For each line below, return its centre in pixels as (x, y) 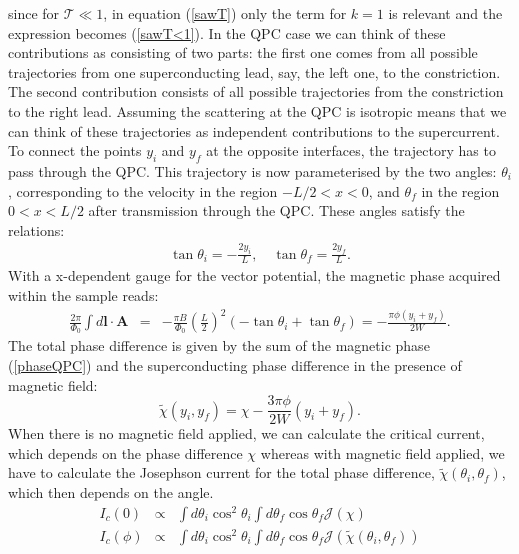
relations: (36, 229)
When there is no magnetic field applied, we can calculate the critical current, (246, 433)
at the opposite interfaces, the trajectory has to (351, 150)
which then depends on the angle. (111, 492)
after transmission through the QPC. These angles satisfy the (276, 210)
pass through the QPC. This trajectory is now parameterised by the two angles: (252, 170)
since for (34, 13)
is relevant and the (445, 13)
